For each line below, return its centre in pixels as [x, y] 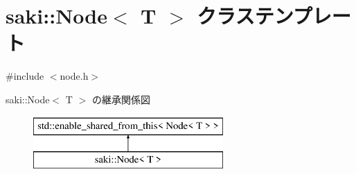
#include [25, 76]
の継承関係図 [121, 99]
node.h [74, 76]
